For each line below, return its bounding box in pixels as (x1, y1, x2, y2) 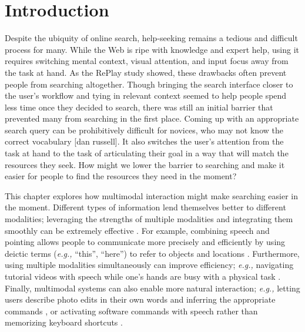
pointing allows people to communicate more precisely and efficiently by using (5, 236, 286, 248)
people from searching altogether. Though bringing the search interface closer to (5, 78, 293, 90)
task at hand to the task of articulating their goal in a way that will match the (5, 147, 289, 159)
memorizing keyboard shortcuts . (5, 316, 123, 328)
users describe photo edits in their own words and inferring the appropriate (5, 293, 276, 306)
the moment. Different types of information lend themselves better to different (5, 201, 286, 213)
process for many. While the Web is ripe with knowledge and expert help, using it (5, 43, 299, 55)
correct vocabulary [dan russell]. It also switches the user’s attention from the (5, 135, 284, 147)
